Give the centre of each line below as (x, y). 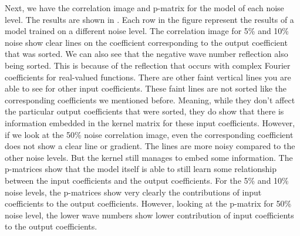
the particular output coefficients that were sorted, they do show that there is (144, 111)
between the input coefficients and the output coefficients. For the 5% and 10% (147, 180)
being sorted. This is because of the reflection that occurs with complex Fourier (148, 65)
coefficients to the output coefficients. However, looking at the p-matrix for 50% (148, 203)
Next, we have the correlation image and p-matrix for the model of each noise (144, 8)
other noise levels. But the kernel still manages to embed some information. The (149, 157)
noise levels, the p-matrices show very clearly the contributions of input (133, 192)
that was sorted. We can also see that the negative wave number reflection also (146, 54)
